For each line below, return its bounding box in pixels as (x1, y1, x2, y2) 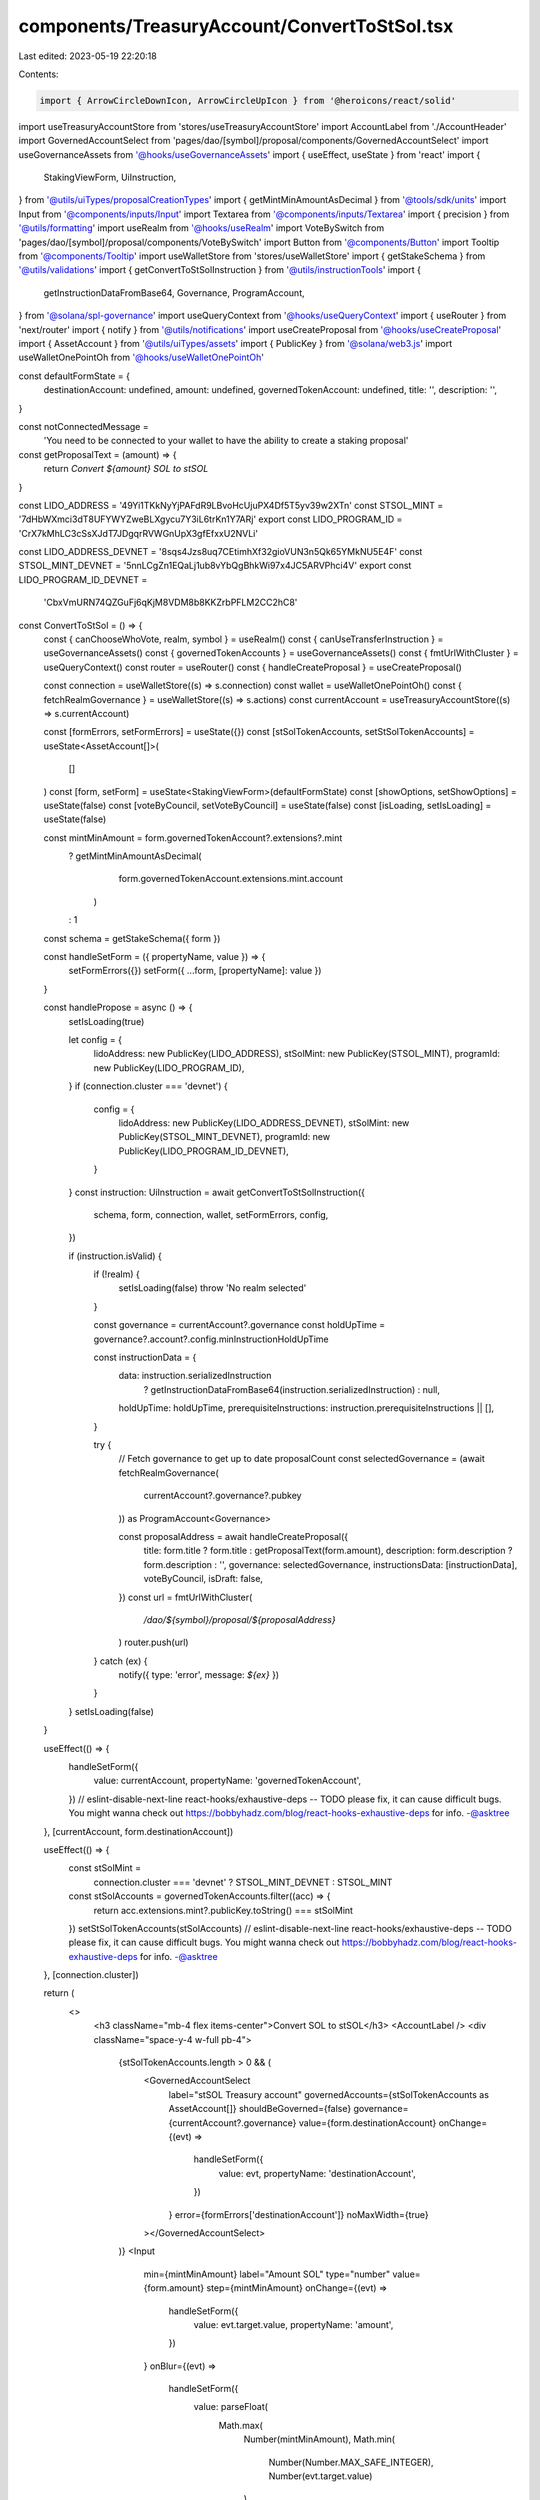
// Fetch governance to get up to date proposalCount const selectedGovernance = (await (118, 1453, 485, 1465)
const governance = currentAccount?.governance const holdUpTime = (93, 1319, 386, 1331)
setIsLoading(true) (68, 1015, 145, 1027)
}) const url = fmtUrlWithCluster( (118, 1591, 253, 1603)
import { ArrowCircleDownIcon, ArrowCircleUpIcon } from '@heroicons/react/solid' (39, 95, 457, 106)
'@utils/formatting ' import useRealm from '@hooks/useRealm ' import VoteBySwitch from (18, 222, 385, 234)
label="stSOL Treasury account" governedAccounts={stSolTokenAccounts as (168, 2088, 490, 2100)
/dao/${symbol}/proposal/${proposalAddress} (143, 1613, 336, 1625)
